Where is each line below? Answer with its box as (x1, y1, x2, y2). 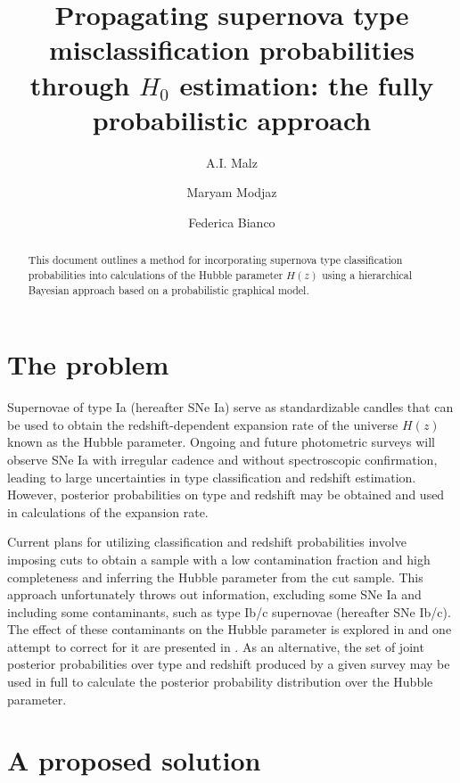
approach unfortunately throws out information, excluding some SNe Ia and (7, 585, 422, 604)
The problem (7, 346, 169, 383)
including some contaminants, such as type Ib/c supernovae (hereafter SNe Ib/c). (7, 602, 451, 621)
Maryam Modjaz (186, 183, 277, 202)
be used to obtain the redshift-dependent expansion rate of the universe (7, 415, 398, 433)
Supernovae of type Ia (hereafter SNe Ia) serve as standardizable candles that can (7, 398, 454, 416)
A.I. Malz (206, 152, 258, 171)
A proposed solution (7, 742, 261, 779)
